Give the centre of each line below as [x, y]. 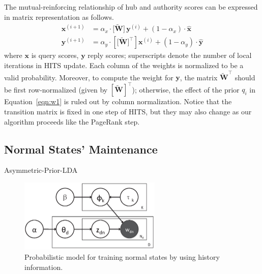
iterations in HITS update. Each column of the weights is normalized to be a [124, 65]
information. [44, 267]
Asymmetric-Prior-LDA [41, 170]
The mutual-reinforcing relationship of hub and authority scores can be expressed [131, 7]
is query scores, [55, 55]
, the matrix [199, 77]
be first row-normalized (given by [56, 89]
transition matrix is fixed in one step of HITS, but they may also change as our [128, 112]
